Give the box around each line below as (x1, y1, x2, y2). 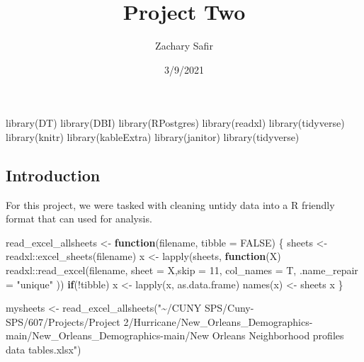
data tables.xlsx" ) (6, 342, 81, 357)
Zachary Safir (155, 38, 213, 53)
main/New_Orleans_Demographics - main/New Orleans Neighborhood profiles (6, 328, 344, 343)
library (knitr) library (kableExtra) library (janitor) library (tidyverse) (6, 129, 300, 144)
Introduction (6, 164, 101, 186)
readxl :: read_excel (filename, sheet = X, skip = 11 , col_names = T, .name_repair (6, 263, 358, 278)
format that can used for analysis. (6, 211, 152, 226)
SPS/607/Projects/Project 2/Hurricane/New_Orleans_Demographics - (6, 314, 313, 329)
